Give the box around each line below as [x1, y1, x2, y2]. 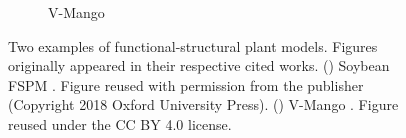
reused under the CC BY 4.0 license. [8, 113, 232, 134]
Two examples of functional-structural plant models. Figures [8, 35, 378, 56]
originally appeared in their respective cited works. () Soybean [8, 55, 390, 76]
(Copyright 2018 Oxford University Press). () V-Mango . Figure [8, 94, 399, 115]
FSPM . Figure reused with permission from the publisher [8, 74, 364, 95]
